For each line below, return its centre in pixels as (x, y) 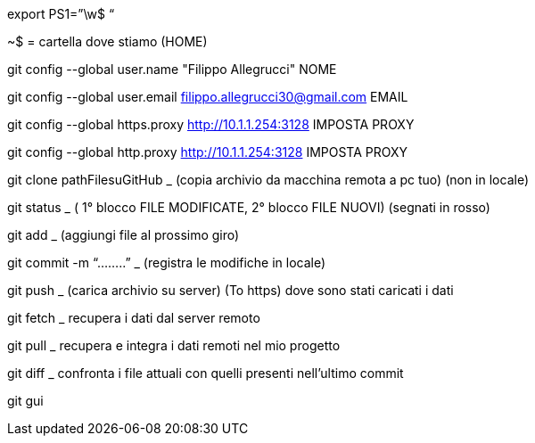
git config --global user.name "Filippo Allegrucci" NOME (172, 69)
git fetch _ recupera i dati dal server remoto (134, 318)
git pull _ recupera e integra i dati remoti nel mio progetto (174, 345)
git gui (25, 401)
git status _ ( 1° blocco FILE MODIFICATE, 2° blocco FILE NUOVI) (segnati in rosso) (249, 207)
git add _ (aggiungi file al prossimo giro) (123, 235)
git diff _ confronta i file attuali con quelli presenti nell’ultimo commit (206, 373)
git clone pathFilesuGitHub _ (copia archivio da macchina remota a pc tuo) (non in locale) (268, 180)
